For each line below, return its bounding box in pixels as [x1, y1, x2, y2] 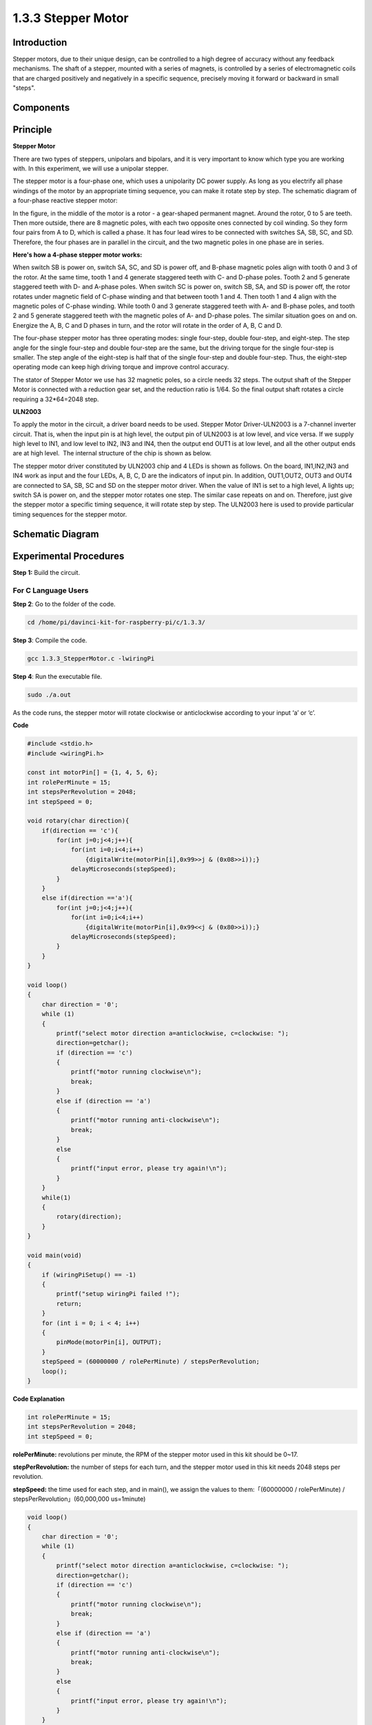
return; [56, 1299, 83, 1308]
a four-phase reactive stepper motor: [12, 197, 118, 205]
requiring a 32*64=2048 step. [12, 395, 99, 403]
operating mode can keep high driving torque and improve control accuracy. [12, 363, 229, 371]
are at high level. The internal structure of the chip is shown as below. [12, 449, 212, 457]
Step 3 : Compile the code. [12, 635, 87, 644]
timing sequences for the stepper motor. [12, 510, 127, 518]
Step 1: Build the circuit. [12, 568, 81, 576]
